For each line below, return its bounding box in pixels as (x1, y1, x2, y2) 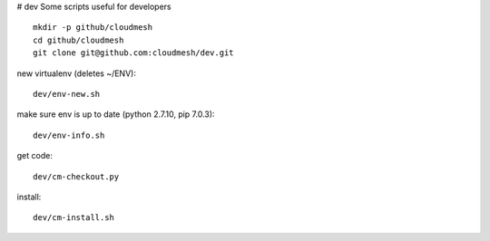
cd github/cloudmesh (33, 34, 124, 45)
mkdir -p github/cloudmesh (33, 23, 153, 33)
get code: (16, 150, 54, 161)
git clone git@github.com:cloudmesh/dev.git (33, 48, 235, 58)
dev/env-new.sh (33, 89, 101, 99)
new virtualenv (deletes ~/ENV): (16, 68, 136, 79)
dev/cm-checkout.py (33, 171, 120, 181)
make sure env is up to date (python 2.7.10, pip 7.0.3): (16, 109, 215, 120)
